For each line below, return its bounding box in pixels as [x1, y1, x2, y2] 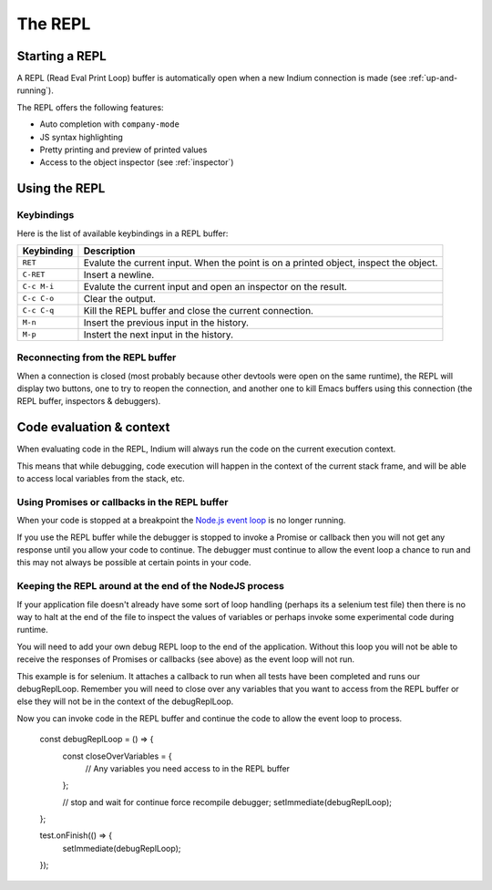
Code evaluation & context [16, 419, 170, 435]
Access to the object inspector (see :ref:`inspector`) [39, 157, 234, 168]
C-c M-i [22, 282, 55, 292]
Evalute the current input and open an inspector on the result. [83, 280, 348, 293]
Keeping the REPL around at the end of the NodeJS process [16, 580, 284, 593]
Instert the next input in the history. [83, 328, 234, 341]
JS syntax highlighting [39, 131, 123, 142]
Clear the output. [83, 292, 157, 305]
